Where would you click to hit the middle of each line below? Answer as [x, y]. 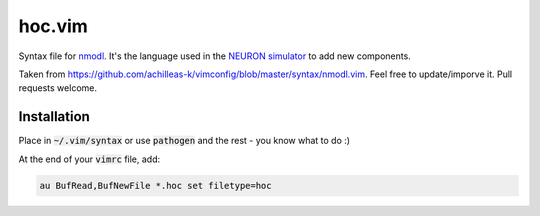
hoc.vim [53, 26]
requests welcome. [57, 88]
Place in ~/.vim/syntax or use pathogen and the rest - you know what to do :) [184, 141]
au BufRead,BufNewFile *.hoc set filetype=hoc [155, 185]
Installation [54, 116]
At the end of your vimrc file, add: [89, 159]
